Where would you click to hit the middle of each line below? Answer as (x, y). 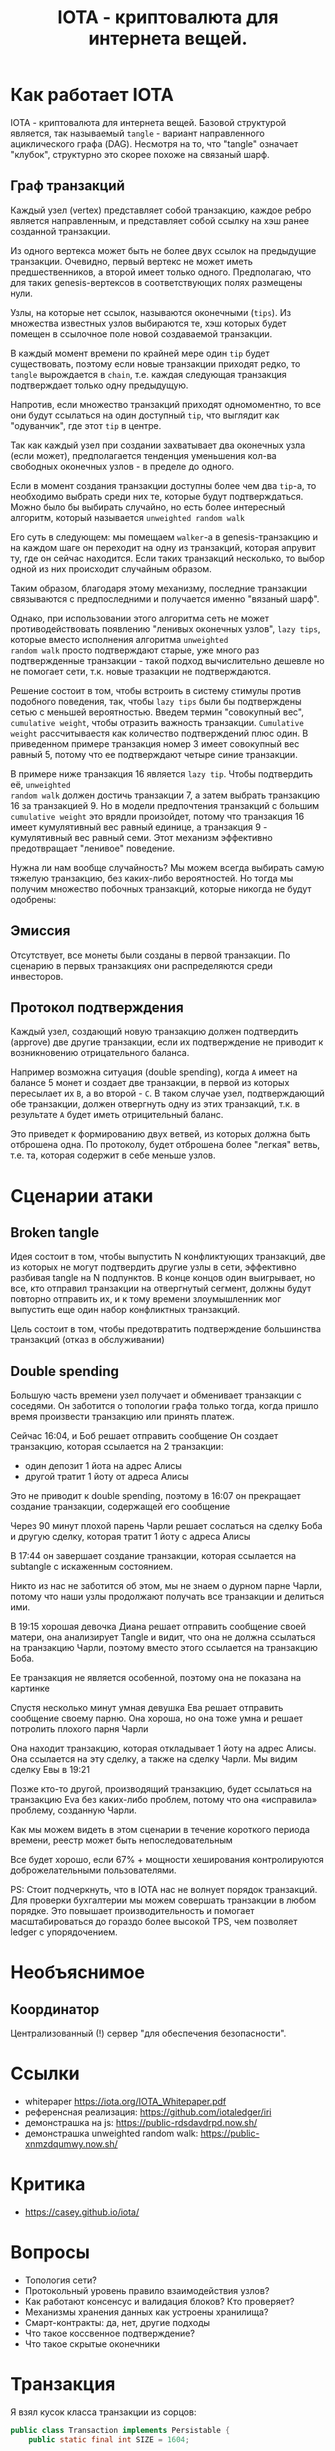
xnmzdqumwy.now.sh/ (71, 2144)
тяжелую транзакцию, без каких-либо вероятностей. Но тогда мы (152, 878)
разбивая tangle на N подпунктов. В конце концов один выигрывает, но (163, 1278)
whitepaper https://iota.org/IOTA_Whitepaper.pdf (125, 2102)
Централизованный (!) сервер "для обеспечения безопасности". (148, 2033)
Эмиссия (40, 931)
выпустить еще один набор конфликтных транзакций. (125, 1310)
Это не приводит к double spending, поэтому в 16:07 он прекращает (156, 1496)
